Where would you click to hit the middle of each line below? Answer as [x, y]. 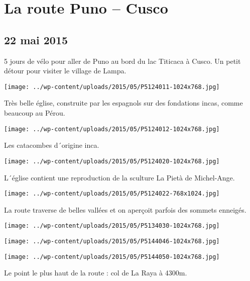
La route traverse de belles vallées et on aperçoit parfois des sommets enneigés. [125, 209]
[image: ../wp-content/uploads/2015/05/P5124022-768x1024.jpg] [112, 194]
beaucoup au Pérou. [35, 113]
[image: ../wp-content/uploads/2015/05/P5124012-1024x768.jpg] [112, 129]
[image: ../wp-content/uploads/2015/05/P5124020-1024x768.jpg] [112, 161]
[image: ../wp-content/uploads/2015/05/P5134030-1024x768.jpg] [112, 226]
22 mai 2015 [36, 39]
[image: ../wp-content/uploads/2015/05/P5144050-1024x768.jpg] [112, 257]
